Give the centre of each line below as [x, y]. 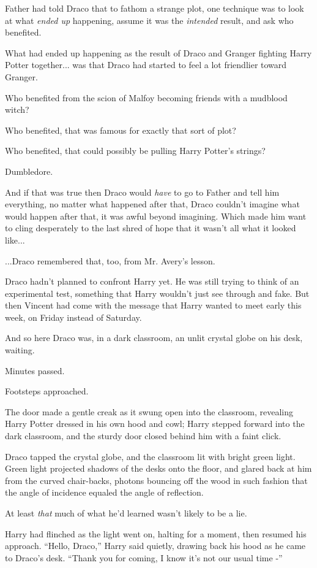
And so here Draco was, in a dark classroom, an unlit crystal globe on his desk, [154, 338]
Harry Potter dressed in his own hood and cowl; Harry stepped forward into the [155, 424]
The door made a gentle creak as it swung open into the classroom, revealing [149, 411]
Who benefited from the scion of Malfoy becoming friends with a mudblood [146, 97]
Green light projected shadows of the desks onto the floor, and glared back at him [158, 468]
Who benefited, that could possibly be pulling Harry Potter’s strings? [135, 151]
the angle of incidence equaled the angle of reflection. [104, 492]
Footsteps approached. [47, 391]
